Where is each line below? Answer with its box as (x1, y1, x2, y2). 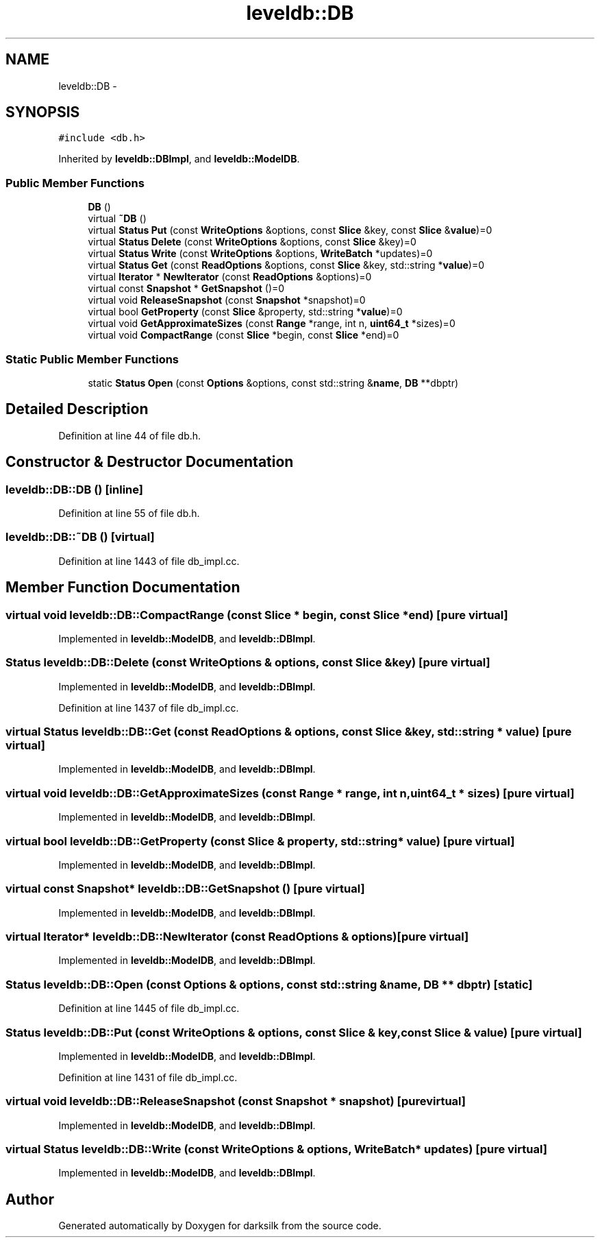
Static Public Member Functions (5, 352, 179, 366)
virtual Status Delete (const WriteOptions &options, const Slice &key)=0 (88, 236, 416, 248)
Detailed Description (5, 400, 149, 418)
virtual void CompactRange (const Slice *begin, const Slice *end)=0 (88, 329, 399, 341)
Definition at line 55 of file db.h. (58, 507, 200, 519)
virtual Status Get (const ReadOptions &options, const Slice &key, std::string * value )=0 (88, 259, 485, 271)
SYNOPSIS (5, 104, 80, 121)
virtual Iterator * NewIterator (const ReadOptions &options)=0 (88, 271, 372, 283)
